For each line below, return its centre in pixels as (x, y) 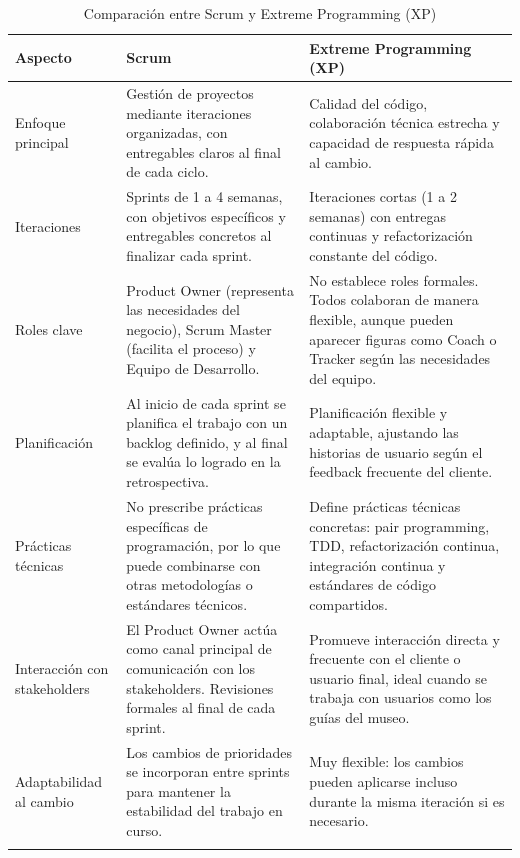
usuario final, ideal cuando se (398, 677)
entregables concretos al (199, 235)
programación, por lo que (203, 545)
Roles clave (49, 328)
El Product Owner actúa (202, 628)
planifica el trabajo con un (207, 422)
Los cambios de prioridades (209, 751)
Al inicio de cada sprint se (206, 402)
